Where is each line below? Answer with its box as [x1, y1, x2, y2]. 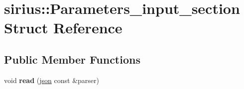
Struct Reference [4, 17, 122, 38]
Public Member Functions [4, 51, 140, 67]
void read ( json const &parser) [4, 75, 99, 85]
